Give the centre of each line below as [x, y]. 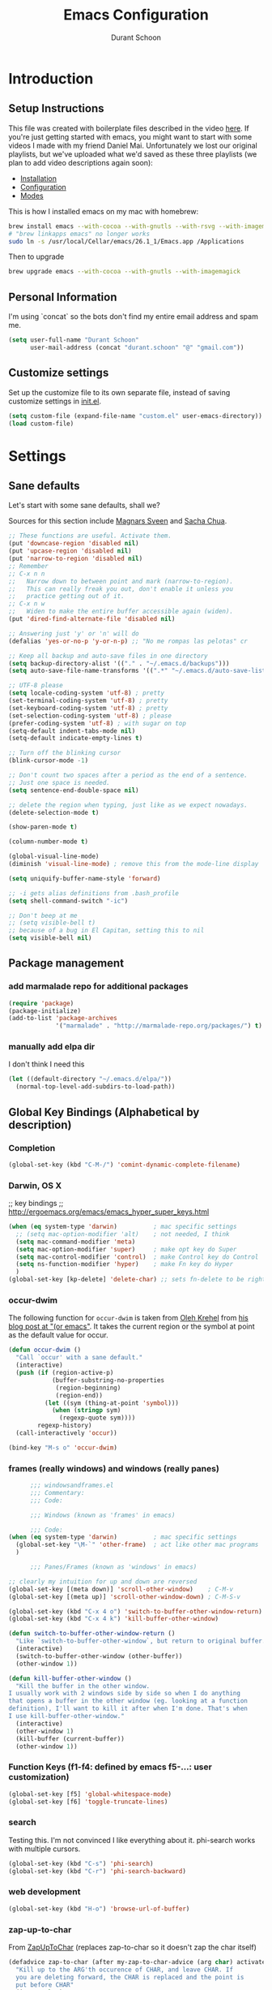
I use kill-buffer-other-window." [67, 1716]
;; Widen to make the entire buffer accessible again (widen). [121, 612]
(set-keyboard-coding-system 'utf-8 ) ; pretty [88, 708]
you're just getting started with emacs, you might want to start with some [130, 136]
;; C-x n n [27, 574]
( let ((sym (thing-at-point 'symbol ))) [112, 1403]
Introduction [51, 78]
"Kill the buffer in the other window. [83, 1686]
